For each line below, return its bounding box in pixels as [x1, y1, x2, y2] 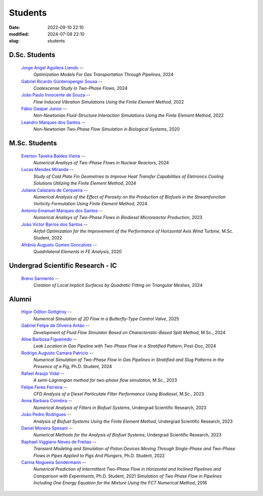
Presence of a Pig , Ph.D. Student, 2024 [33, 364, 112, 369]
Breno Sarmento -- [21, 275, 59, 281]
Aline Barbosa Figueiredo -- [21, 336, 77, 342]
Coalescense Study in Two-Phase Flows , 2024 [33, 85, 128, 91]
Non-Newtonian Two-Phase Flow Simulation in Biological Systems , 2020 [33, 126, 180, 132]
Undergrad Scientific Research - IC [9, 261, 117, 270]
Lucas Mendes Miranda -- [21, 167, 74, 173]
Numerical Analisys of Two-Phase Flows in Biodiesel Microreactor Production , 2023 [33, 215, 203, 220]
